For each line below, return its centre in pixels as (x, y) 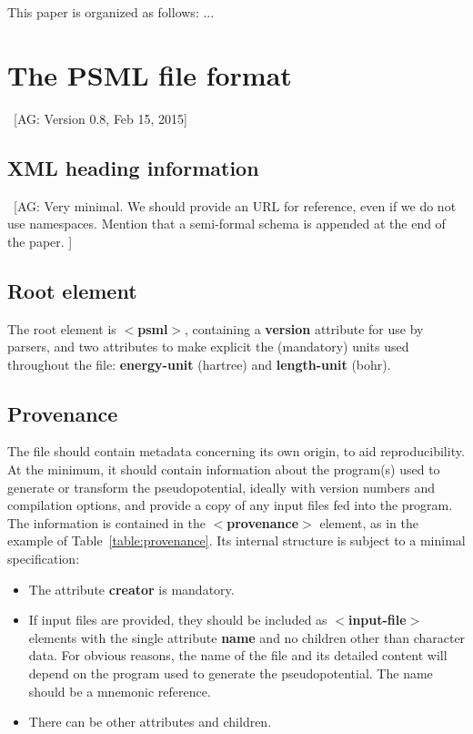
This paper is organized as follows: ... (111, 12)
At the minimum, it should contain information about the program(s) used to (224, 469)
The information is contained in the (106, 522)
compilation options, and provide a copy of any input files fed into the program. (230, 505)
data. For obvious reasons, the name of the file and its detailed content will (238, 655)
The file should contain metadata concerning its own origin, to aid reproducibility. (236, 451)
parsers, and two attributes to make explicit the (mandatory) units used (208, 347)
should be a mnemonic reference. (120, 691)
